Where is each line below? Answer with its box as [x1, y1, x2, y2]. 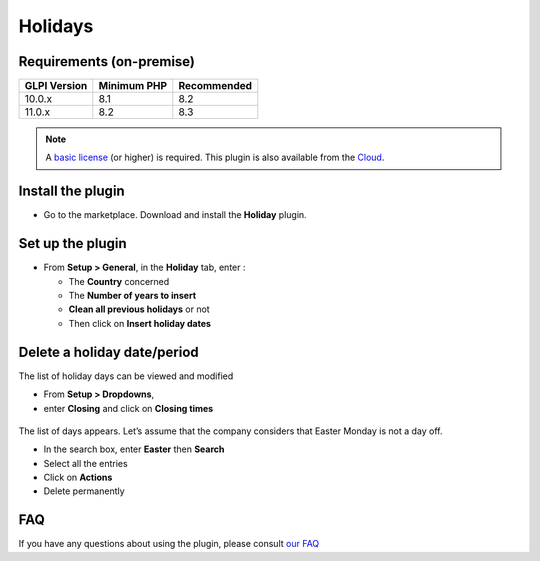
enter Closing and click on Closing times [43, 402, 214, 414]
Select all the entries [43, 457, 129, 469]
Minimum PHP [98, 79, 168, 93]
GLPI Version [24, 79, 88, 93]
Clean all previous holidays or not [68, 303, 210, 315]
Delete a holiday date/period [18, 343, 199, 360]
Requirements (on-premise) [18, 53, 195, 70]
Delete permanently [43, 485, 125, 497]
